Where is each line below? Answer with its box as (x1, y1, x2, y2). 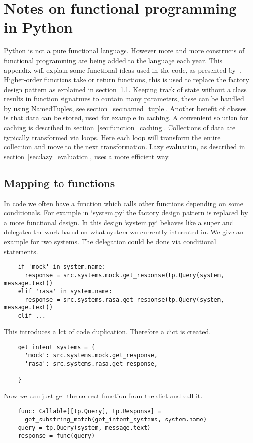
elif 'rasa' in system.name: (18, 288, 112, 295)
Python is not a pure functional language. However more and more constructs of (4, 46, 245, 56)
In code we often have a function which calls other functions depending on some (4, 198, 243, 208)
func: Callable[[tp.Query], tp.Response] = (18, 408, 162, 415)
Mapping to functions (4, 175, 115, 190)
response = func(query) (18, 432, 95, 440)
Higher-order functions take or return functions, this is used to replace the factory (4, 74, 249, 85)
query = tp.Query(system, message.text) (18, 424, 151, 431)
